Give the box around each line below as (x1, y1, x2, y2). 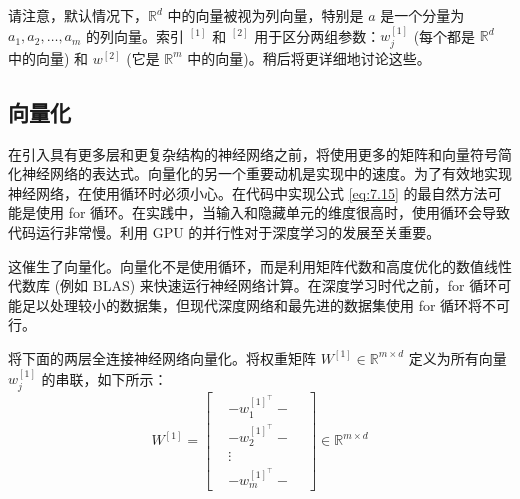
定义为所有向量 (408, 347, 507, 368)
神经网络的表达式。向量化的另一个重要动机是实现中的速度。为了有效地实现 (21, 163, 512, 184)
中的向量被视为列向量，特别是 (167, 5, 364, 25)
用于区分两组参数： (254, 25, 381, 46)
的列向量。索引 (86, 25, 185, 46)
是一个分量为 (380, 5, 465, 25)
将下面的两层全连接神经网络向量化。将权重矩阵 (8, 347, 316, 368)
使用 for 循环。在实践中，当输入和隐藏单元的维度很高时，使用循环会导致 (35, 202, 511, 223)
